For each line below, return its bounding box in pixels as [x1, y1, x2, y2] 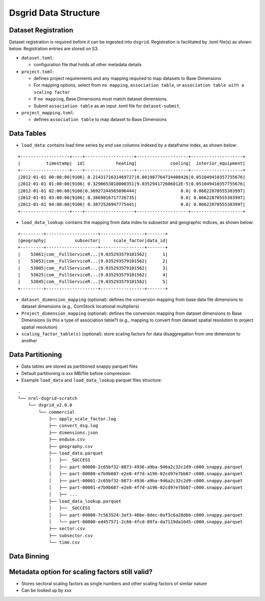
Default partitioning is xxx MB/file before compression [21, 370, 131, 376]
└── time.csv [49, 540, 80, 545]
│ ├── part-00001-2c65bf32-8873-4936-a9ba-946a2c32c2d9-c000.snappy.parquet [49, 478, 243, 483]
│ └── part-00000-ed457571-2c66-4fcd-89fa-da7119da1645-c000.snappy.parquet [49, 519, 243, 525]
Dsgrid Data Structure [9, 7, 100, 18]
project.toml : [21, 69, 54, 75]
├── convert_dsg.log [49, 423, 98, 428]
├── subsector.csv [49, 532, 93, 538]
